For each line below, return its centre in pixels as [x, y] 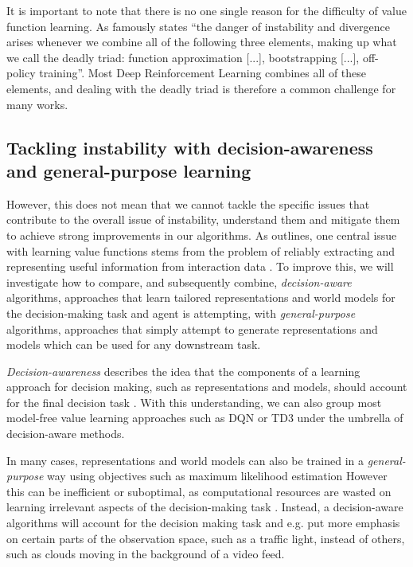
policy [21, 73]
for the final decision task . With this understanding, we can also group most [194, 402]
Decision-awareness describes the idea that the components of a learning [183, 371]
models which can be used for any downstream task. [134, 344]
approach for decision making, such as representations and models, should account [207, 387]
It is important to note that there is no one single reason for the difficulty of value [206, 10]
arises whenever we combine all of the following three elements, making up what [202, 42]
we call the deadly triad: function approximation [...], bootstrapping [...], [183, 57]
